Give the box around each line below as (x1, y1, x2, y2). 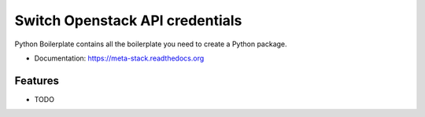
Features (14, 74, 59, 87)
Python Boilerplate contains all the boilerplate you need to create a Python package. (14, 39, 287, 49)
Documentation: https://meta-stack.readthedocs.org (34, 53, 205, 63)
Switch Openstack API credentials (14, 12, 242, 29)
